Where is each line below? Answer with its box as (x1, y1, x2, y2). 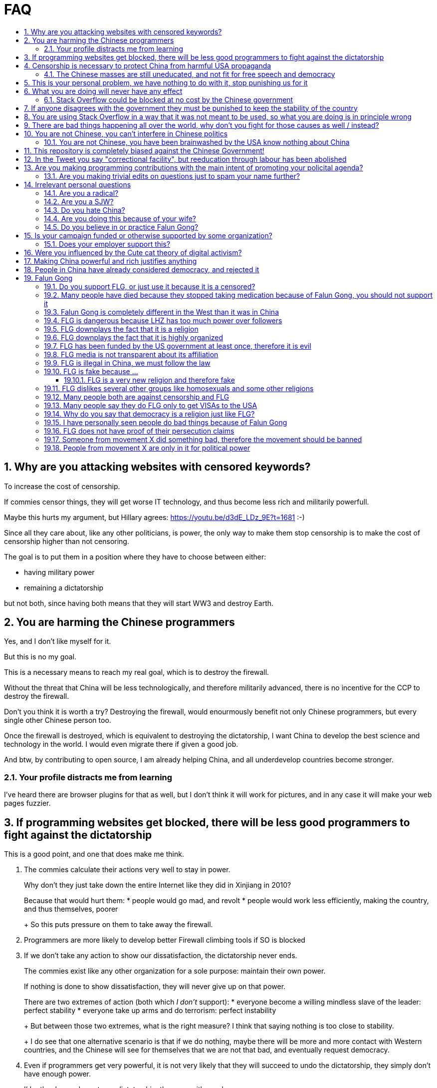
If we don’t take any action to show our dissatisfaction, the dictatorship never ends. (24, 951, 297, 960)
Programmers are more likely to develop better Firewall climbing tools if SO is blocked (24, 936, 305, 945)
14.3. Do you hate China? (44, 205, 125, 214)
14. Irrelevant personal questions (24, 180, 131, 189)
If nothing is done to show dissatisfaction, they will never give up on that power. (24, 982, 286, 991)
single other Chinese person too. (4, 716, 111, 725)
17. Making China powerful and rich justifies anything (24, 256, 197, 265)
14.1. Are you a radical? (44, 188, 119, 197)
